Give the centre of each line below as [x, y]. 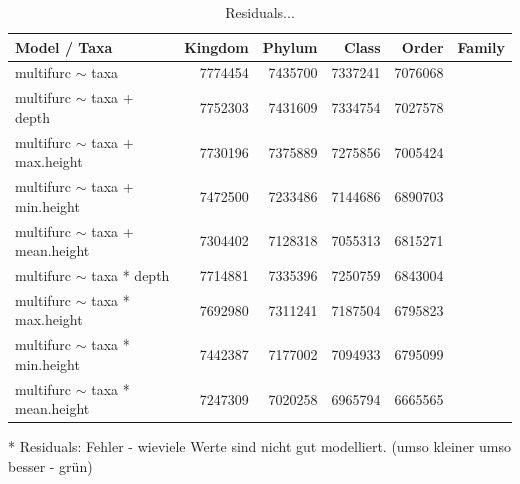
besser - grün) [50, 466]
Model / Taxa [64, 46]
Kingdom [216, 46]
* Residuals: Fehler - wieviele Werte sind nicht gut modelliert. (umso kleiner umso [259, 446]
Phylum [290, 46]
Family [481, 46]
